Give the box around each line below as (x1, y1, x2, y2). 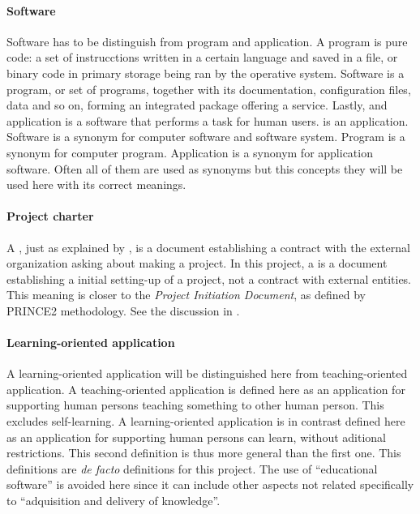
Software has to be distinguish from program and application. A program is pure (6, 32, 408, 49)
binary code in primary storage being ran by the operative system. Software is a (6, 64, 405, 81)
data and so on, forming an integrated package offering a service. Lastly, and (6, 96, 388, 114)
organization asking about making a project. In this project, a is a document (6, 255, 388, 272)
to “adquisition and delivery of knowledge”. (6, 492, 221, 509)
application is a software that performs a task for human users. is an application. (6, 112, 409, 129)
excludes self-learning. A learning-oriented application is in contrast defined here (6, 413, 405, 430)
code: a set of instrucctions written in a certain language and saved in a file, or (6, 49, 398, 66)
